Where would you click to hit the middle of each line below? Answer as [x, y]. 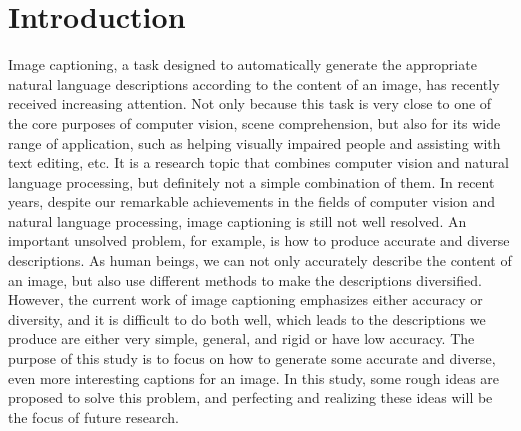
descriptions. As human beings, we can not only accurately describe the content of [260, 260]
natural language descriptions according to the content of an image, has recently [254, 83]
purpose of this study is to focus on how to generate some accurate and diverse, [252, 358]
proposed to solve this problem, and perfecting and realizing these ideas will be [250, 397]
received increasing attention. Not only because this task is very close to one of [250, 103]
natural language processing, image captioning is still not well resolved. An [237, 220]
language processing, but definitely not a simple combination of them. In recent [251, 181]
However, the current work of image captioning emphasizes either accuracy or [245, 299]
